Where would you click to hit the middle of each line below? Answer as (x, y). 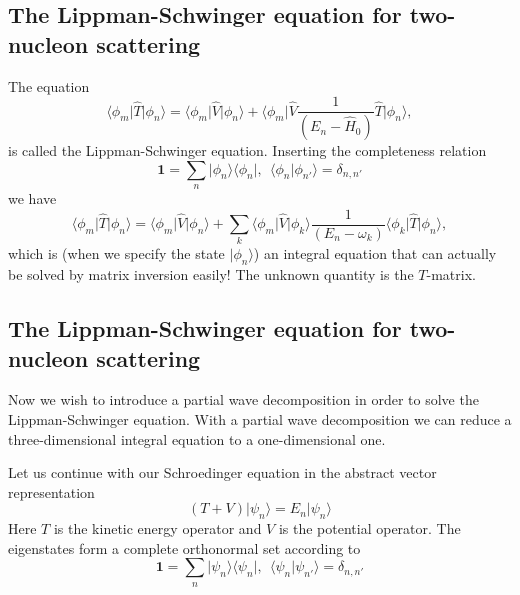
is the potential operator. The (369, 528)
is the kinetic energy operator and (157, 528)
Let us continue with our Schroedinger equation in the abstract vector (222, 472)
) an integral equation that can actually (375, 253)
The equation (49, 85)
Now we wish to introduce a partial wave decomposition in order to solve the (243, 399)
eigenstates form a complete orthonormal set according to (184, 547)
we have (32, 198)
